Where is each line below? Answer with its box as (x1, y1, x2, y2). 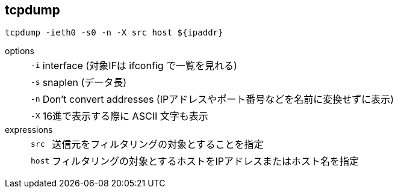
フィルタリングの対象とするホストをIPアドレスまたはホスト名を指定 (52, 155, 359, 168)
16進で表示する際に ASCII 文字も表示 (42, 110, 208, 123)
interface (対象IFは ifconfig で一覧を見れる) (42, 60, 237, 72)
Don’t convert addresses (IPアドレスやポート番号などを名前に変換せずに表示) (42, 93, 394, 106)
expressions (5, 124, 53, 135)
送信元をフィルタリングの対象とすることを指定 (52, 138, 264, 151)
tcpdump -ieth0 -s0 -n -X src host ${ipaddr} (5, 28, 223, 38)
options (5, 46, 34, 57)
